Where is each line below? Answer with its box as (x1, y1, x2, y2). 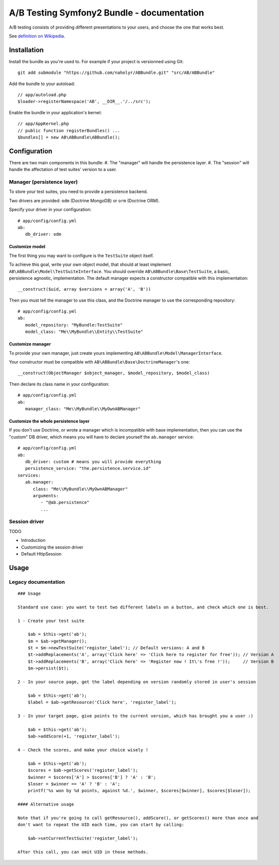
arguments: (33, 493, 59, 498)
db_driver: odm (25, 231, 62, 237)
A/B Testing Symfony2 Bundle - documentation (9, 7, 204, 18)
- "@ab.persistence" (40, 500, 90, 505)
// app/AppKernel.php (17, 121, 69, 126)
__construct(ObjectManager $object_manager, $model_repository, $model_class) (17, 370, 210, 376)
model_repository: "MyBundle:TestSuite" (25, 322, 123, 328)
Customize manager (9, 341, 51, 347)
